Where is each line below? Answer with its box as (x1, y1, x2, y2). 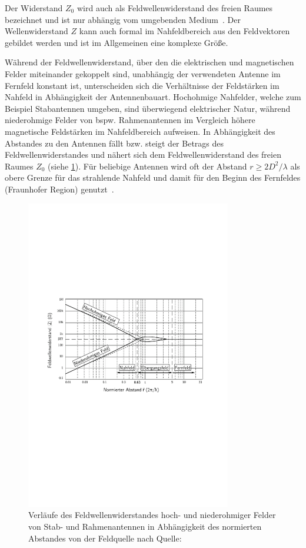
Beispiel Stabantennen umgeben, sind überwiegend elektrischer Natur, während (5, 102, 291, 114)
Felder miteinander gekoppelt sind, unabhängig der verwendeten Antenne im (5, 67, 281, 79)
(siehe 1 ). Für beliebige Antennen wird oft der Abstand (48, 160, 247, 172)
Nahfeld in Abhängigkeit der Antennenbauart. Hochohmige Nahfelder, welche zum (5, 91, 301, 103)
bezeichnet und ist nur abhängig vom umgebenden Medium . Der (5, 13, 241, 25)
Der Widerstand (5, 2, 63, 14)
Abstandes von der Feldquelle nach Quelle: (28, 532, 182, 544)
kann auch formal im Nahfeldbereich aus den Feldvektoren (79, 25, 290, 37)
